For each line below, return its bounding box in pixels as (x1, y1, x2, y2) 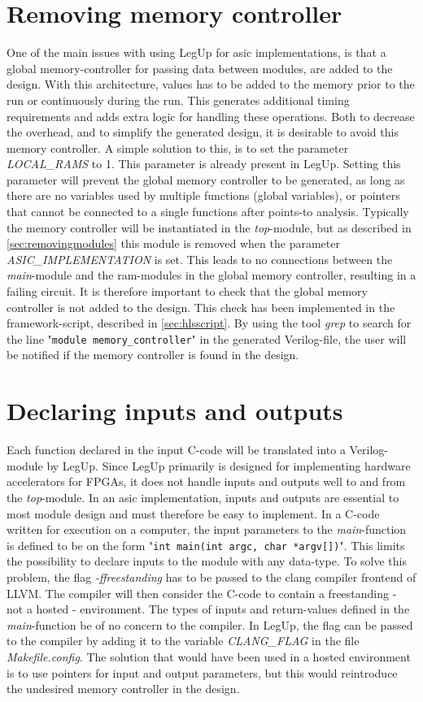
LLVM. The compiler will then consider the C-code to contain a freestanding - (7, 584, 397, 601)
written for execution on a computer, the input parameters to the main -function (7, 521, 407, 538)
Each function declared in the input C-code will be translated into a (7, 441, 346, 458)
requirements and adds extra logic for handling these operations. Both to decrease (7, 107, 415, 124)
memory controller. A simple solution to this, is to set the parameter (7, 139, 349, 156)
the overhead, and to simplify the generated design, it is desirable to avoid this (7, 123, 399, 141)
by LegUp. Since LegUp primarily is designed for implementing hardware (46, 457, 411, 474)
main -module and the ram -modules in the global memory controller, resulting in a (7, 266, 416, 284)
